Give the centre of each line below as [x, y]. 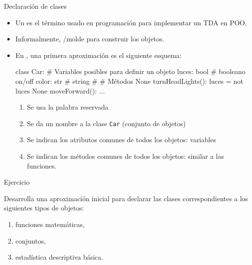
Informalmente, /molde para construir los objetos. [90, 39]
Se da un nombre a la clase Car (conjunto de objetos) [106, 123]
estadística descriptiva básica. [59, 257]
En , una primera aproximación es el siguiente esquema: [98, 55]
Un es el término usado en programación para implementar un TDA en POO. [131, 22]
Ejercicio [17, 182]
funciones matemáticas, [50, 224]
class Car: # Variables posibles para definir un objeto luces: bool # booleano [130, 71]
